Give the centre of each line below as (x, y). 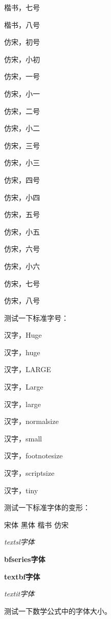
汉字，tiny (21, 490)
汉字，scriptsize (29, 473)
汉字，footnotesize (34, 456)
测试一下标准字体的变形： (47, 507)
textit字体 (19, 594)
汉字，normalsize (31, 421)
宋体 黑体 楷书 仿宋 (37, 524)
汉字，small (23, 438)
